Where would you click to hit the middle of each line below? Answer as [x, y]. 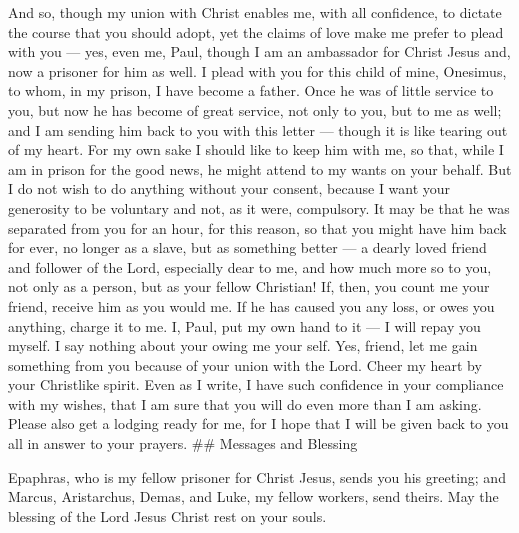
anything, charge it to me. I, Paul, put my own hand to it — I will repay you [244, 325]
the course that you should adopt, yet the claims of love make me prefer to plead [256, 31]
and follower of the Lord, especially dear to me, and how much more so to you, [250, 266]
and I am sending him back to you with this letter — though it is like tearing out [258, 129]
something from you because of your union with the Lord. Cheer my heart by [245, 364]
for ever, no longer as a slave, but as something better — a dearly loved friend [247, 247]
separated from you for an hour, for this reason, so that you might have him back [257, 227]
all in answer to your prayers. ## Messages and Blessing [183, 443]
